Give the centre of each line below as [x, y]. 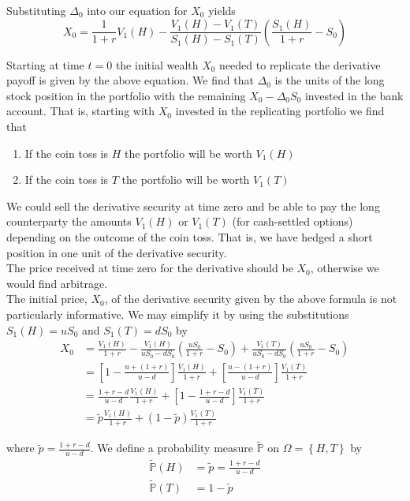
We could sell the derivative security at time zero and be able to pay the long [193, 206]
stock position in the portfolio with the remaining [126, 95]
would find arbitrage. [57, 283]
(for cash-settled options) [293, 221]
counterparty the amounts [69, 221]
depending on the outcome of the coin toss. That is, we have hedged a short [190, 236]
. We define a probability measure [172, 448]
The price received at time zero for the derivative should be [150, 268]
